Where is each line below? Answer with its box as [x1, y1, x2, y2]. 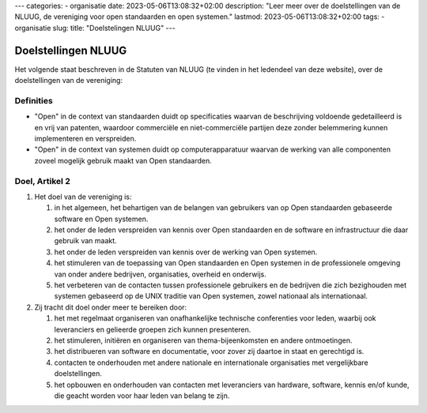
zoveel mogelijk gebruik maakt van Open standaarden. [34, 156, 213, 165]
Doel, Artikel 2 [14, 175, 70, 186]
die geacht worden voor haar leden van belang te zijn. [54, 391, 230, 400]
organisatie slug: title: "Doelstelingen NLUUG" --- [14, 23, 176, 32]
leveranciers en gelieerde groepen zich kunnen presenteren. [54, 325, 251, 334]
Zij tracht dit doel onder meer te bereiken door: [34, 302, 187, 312]
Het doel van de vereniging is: [34, 192, 132, 201]
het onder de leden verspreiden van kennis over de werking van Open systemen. [54, 247, 318, 257]
